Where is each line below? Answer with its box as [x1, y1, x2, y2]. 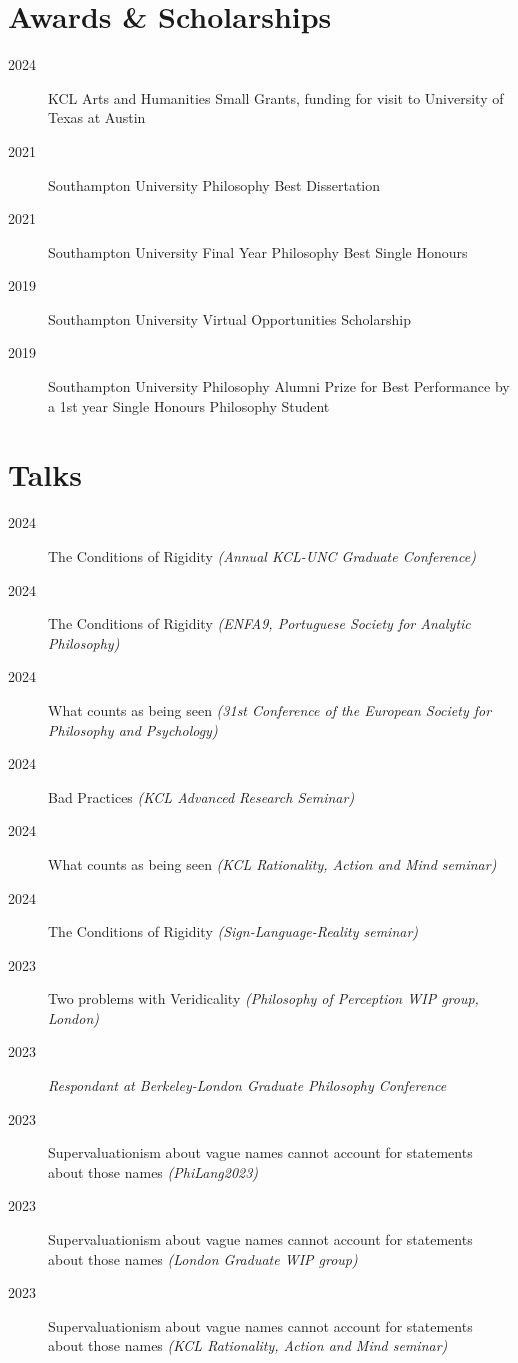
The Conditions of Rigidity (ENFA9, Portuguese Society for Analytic [48, 613, 471, 634]
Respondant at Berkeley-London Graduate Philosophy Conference [48, 1075, 447, 1096]
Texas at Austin [48, 107, 146, 128]
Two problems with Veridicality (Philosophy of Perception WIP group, [48, 988, 479, 1009]
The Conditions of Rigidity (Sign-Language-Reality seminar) [48, 921, 419, 942]
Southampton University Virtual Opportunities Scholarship [48, 308, 411, 329]
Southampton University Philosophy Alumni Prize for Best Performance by [48, 376, 510, 397]
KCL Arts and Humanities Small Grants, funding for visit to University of [48, 87, 504, 108]
